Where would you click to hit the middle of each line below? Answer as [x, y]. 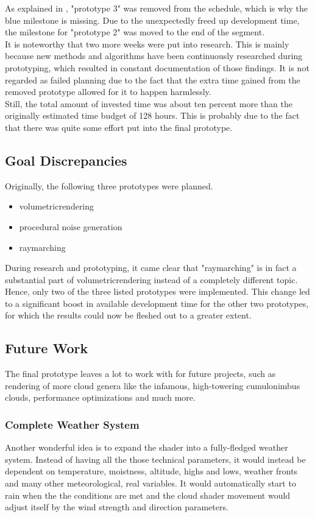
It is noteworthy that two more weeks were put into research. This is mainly [147, 44]
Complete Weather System [72, 424]
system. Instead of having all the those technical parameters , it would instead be [155, 459]
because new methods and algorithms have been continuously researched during [154, 56]
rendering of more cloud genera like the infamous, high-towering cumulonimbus [153, 385]
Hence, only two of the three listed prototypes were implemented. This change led [157, 291]
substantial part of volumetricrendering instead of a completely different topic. [151, 279]
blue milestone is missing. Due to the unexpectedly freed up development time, [152, 20]
